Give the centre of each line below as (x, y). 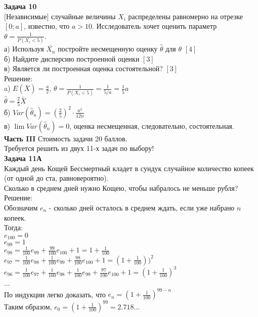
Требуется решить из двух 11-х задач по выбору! (79, 148)
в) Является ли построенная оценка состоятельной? (83, 68)
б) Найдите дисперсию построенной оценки (72, 58)
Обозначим (21, 207)
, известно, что (47, 26)
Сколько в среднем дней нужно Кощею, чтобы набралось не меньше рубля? (121, 188)
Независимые (26, 16)
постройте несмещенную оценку (108, 49)
